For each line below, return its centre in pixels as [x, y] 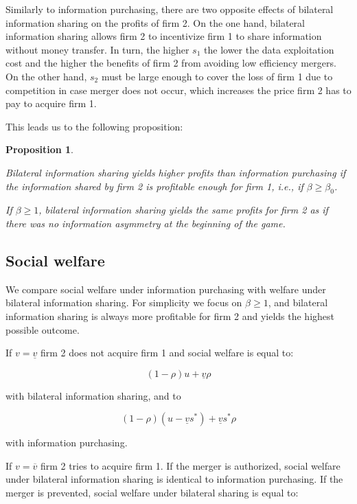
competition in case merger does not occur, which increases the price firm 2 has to [178, 90]
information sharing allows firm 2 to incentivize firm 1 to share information [164, 36]
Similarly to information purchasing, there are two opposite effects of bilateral [170, 9]
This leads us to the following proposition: [94, 126]
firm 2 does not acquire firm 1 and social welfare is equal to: [167, 353]
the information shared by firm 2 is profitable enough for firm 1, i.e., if [154, 186]
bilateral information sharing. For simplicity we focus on [124, 302]
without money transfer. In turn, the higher [97, 49]
